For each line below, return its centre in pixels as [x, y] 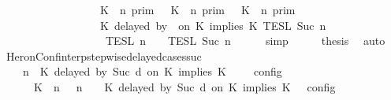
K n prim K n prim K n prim [197, 9]
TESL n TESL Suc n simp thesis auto [245, 41]
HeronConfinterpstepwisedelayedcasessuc [104, 56]
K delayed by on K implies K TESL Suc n [213, 25]
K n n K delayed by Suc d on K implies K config [184, 86]
